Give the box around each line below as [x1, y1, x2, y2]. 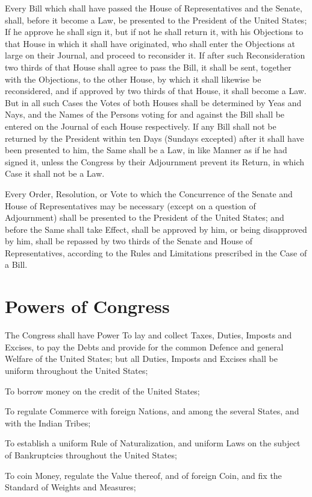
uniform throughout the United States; [5, 364, 148, 376]
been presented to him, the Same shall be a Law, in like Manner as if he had [5, 144, 287, 156]
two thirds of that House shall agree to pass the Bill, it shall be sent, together [5, 60, 292, 73]
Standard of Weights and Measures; [5, 481, 136, 493]
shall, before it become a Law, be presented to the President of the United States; [5, 13, 307, 26]
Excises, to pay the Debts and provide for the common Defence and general [5, 340, 284, 353]
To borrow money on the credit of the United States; [5, 384, 200, 397]
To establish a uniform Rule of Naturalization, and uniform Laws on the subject [5, 437, 301, 449]
